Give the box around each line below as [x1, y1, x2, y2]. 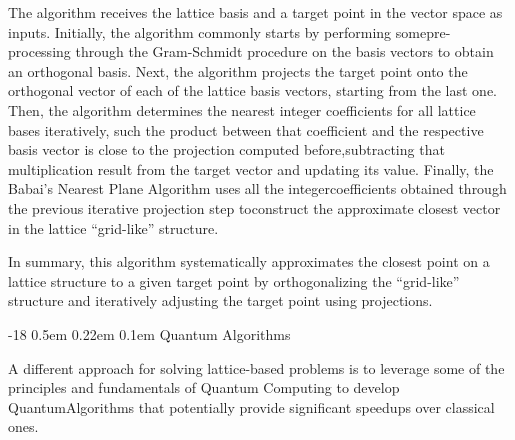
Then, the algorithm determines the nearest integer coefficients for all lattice [8, 99, 476, 120]
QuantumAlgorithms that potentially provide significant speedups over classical [8, 396, 495, 417]
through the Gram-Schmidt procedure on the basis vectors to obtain [75, 41, 494, 62]
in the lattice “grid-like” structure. [8, 217, 219, 238]
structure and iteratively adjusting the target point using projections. [8, 290, 433, 311]
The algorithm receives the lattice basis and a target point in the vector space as [8, 2, 503, 22]
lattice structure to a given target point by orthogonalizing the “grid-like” [8, 270, 460, 291]
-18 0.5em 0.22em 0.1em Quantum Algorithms [8, 323, 291, 344]
